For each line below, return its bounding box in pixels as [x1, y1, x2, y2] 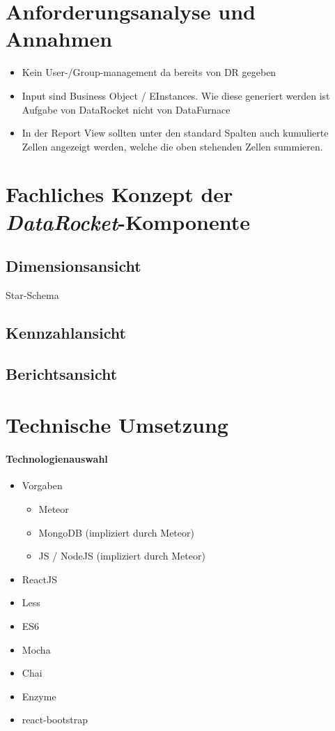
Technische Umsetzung [6, 410, 228, 439]
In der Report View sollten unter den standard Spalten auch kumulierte [22, 125, 329, 140]
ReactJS [22, 571, 57, 586]
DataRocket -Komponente [6, 207, 250, 236]
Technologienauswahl [6, 452, 108, 466]
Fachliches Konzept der [6, 180, 233, 208]
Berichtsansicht [6, 362, 118, 384]
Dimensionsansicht [6, 255, 141, 277]
